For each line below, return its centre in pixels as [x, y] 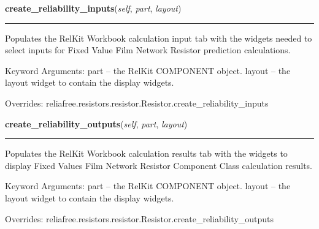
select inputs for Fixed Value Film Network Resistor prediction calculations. [148, 50]
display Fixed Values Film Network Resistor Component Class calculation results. [159, 165]
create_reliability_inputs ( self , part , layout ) [93, 8]
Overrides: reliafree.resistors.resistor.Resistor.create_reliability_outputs [140, 218]
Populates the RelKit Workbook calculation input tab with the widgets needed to [159, 38]
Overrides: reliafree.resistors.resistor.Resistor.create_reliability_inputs [137, 103]
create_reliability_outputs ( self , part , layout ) [96, 123]
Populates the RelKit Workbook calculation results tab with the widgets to [146, 153]
